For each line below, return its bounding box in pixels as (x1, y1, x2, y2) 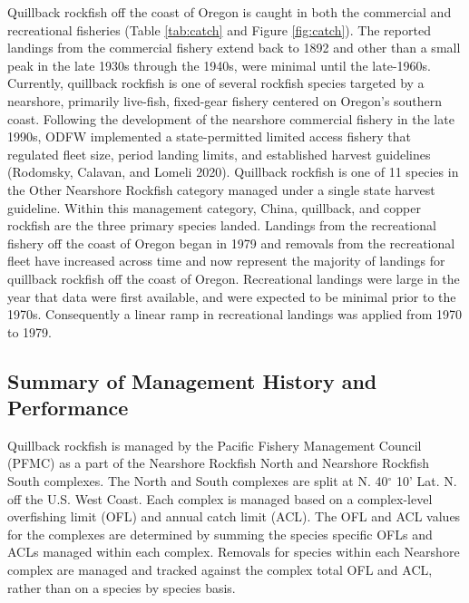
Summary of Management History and (7, 366, 377, 394)
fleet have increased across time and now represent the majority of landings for (7, 251, 445, 270)
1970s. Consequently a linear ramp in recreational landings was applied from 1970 (7, 305, 463, 324)
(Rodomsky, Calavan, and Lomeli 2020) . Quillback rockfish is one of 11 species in (7, 162, 459, 181)
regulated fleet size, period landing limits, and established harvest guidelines (7, 144, 431, 163)
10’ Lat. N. (396, 472, 457, 491)
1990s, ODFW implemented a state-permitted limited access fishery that (7, 127, 411, 146)
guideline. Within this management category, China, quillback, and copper (7, 198, 421, 217)
